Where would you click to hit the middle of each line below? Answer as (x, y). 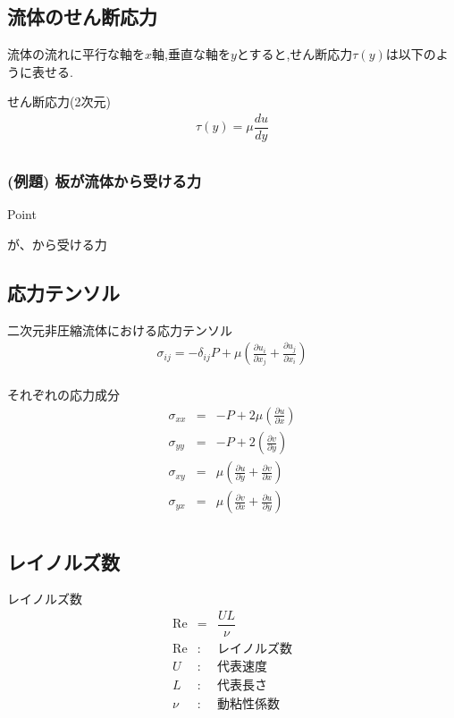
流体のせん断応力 (82, 17)
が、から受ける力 (57, 244)
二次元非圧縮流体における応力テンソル (120, 329)
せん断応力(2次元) (59, 101)
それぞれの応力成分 (63, 395)
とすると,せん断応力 (294, 54)
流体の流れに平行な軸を (76, 54)
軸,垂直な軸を (191, 54)
